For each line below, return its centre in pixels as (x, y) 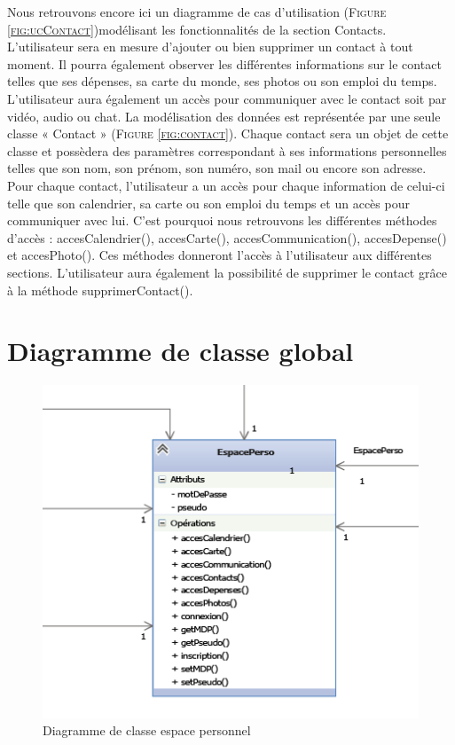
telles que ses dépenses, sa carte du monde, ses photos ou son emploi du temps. (222, 81)
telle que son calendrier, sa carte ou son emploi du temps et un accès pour (208, 203)
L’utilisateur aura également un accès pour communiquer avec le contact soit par (227, 98)
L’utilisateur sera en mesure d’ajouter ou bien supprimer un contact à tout (210, 47)
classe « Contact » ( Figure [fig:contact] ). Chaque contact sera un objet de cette (228, 133)
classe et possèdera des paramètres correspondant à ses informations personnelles (227, 150)
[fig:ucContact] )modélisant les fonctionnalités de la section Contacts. (197, 29)
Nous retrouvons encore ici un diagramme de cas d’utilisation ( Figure (197, 12)
